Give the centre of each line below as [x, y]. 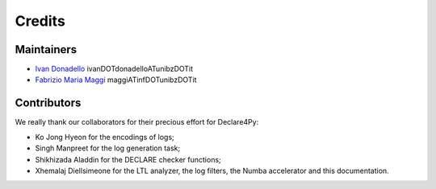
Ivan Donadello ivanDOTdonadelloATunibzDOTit [114, 69]
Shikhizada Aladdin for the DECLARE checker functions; [128, 159]
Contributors [48, 103]
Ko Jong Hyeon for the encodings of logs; [105, 137]
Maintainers [46, 49]
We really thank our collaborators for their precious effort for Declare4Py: [137, 122]
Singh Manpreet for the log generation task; [108, 148]
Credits [40, 21]
